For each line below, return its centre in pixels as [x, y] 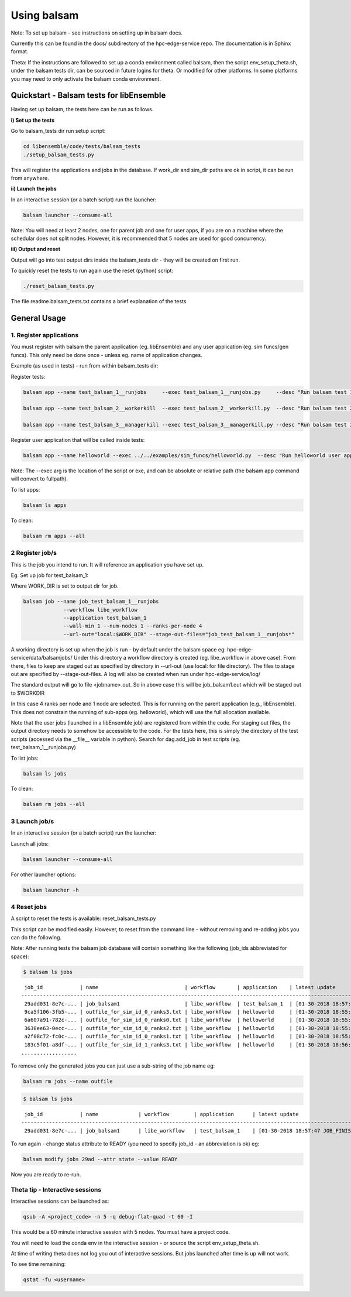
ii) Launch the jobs [34, 189]
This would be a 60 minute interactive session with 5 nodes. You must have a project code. [121, 1232]
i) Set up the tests [33, 120]
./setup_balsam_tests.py [59, 155]
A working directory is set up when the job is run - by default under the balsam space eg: [118, 649]
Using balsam [45, 15]
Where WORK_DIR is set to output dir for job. [65, 586]
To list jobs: [25, 758]
